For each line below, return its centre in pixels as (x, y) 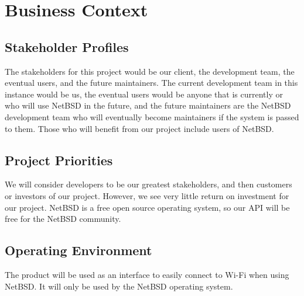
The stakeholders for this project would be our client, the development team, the (150, 71)
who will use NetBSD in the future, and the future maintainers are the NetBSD (148, 105)
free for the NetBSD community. (63, 219)
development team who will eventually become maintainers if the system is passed (152, 116)
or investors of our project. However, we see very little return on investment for (147, 195)
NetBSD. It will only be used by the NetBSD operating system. (119, 286)
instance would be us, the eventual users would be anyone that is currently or (144, 94)
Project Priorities (59, 160)
